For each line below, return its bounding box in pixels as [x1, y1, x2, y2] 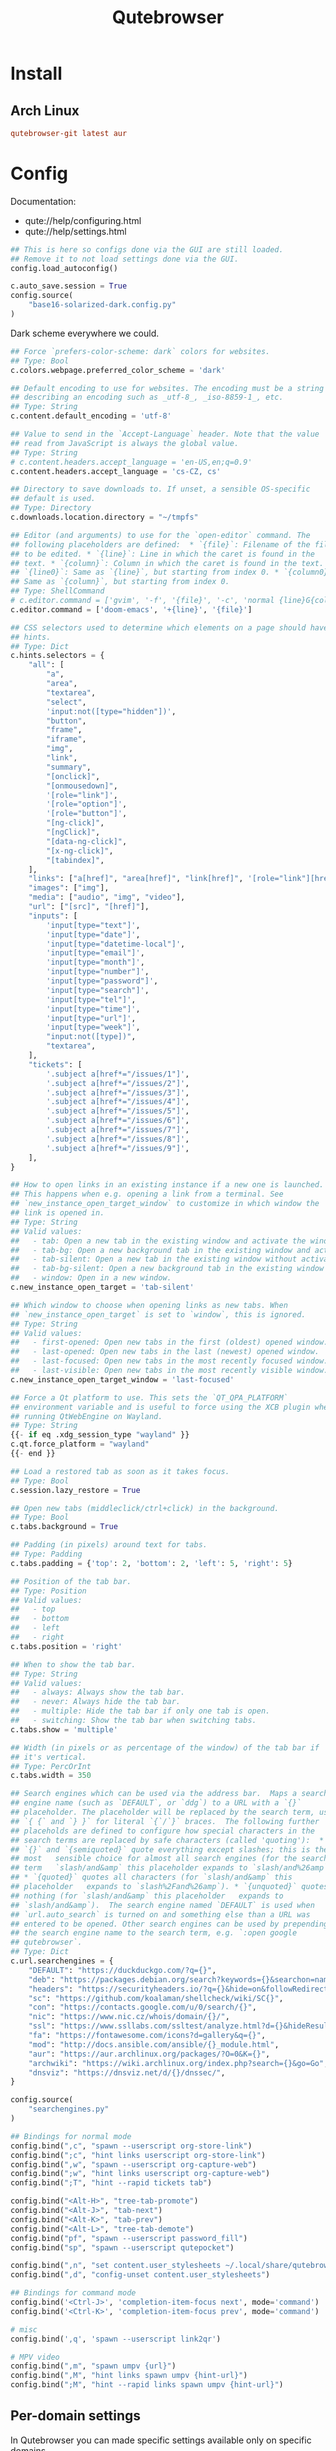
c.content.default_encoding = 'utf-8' [10, 411, 172, 421]
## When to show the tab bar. [10, 1659, 137, 1670]
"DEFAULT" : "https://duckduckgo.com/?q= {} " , [28, 1965, 217, 1975]
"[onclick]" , [46, 771, 101, 781]
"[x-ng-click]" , [46, 846, 114, 856]
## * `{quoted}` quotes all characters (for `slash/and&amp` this [10, 1872, 293, 1883]
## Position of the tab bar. [10, 1576, 132, 1586]
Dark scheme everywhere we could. [10, 327, 160, 339]
